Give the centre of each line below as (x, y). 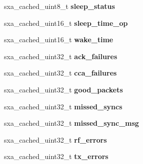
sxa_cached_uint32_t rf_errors (56, 139)
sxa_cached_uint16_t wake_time (59, 40)
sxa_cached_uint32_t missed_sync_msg (71, 123)
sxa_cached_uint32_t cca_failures (61, 73)
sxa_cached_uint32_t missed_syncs (63, 106)
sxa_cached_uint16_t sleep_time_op (66, 23)
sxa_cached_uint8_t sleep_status (60, 6)
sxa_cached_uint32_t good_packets (64, 89)
